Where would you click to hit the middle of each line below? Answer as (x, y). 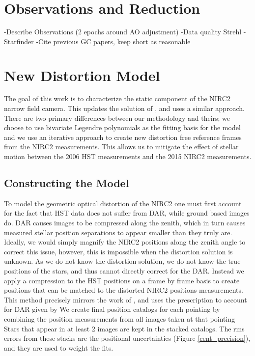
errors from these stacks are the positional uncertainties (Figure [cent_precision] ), (127, 338)
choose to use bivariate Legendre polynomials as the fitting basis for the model (122, 127)
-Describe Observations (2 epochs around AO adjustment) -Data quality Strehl (123, 32)
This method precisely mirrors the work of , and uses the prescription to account (126, 299)
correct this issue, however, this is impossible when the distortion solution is (118, 251)
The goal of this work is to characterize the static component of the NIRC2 (117, 98)
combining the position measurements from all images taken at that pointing (120, 318)
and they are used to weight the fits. (59, 347)
